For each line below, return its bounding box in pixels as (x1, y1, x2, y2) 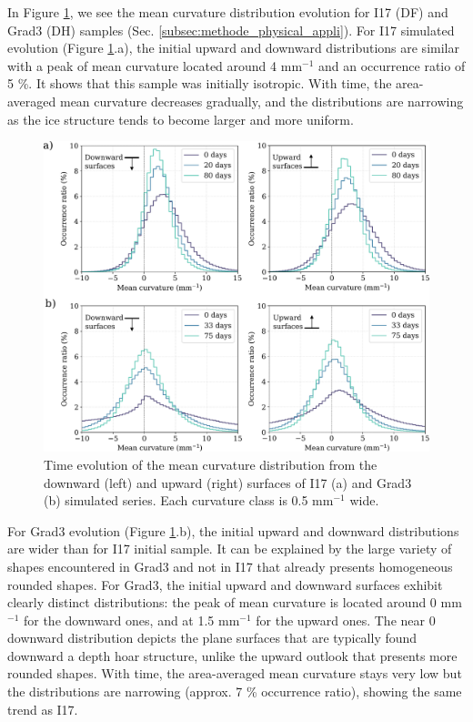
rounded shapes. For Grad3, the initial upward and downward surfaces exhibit (7, 575, 443, 594)
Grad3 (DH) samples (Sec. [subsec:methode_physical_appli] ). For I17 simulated (7, 20, 455, 39)
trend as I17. (7, 699, 78, 718)
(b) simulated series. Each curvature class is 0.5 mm (44, 491, 334, 510)
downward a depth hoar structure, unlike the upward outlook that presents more (7, 646, 458, 665)
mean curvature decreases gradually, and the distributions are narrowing (59, 91, 464, 110)
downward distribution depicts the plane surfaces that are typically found (7, 628, 418, 647)
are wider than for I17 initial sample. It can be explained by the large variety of (7, 539, 452, 558)
